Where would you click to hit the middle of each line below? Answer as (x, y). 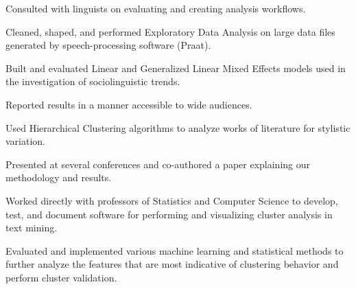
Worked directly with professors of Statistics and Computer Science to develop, (172, 200)
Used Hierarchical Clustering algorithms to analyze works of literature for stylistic (178, 127)
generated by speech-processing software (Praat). (108, 45)
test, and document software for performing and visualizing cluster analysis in (169, 214)
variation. (26, 141)
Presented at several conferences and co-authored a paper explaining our (158, 164)
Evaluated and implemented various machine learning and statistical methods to (175, 250)
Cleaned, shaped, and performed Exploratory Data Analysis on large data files (170, 31)
